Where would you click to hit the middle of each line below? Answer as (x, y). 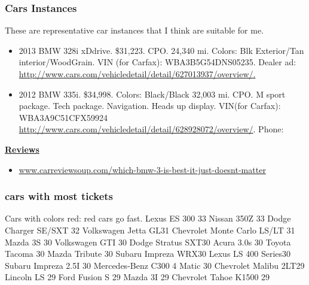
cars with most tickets (59, 196)
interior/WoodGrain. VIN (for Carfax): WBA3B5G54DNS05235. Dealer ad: (157, 62)
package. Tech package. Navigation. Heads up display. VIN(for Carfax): (150, 106)
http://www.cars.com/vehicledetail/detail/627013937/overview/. (137, 74)
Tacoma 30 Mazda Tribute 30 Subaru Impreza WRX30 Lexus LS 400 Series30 (148, 254)
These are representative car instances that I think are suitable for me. (134, 30)
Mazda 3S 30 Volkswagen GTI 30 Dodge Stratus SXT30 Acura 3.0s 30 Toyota (148, 242)
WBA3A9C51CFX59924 (63, 117)
